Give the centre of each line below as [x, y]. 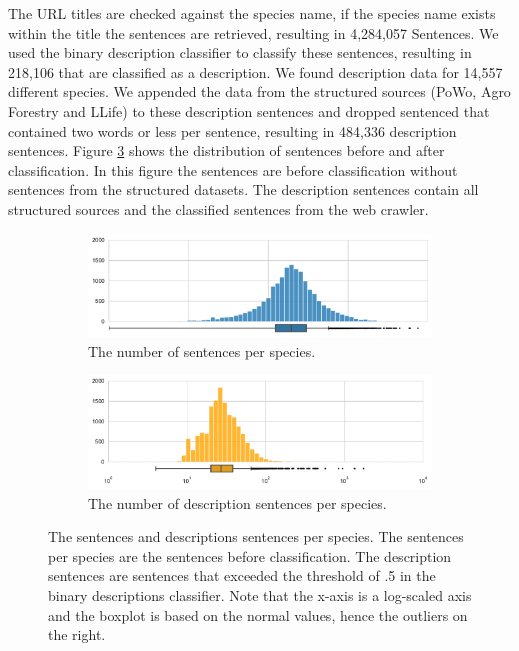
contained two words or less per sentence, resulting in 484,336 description [232, 130]
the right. [77, 634]
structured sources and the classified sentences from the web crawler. [218, 208]
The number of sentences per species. [202, 350]
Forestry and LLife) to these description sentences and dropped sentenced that [249, 110]
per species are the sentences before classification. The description [250, 555]
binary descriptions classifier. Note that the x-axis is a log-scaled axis [260, 595]
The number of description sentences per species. [237, 502]
